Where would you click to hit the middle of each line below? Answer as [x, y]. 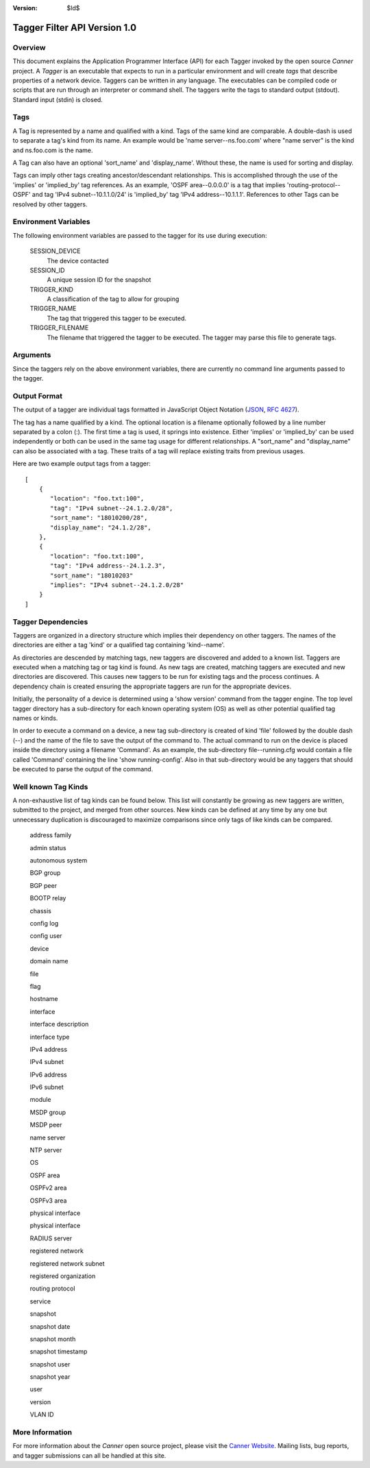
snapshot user [50, 1364]
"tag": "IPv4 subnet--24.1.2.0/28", [112, 508]
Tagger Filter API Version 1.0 [75, 27]
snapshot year [50, 1377]
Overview [29, 47]
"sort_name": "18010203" [92, 575]
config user [46, 936]
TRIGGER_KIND [51, 289]
